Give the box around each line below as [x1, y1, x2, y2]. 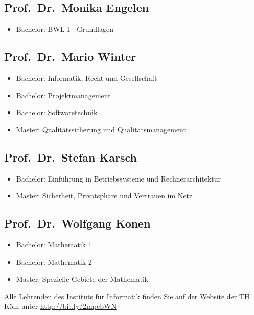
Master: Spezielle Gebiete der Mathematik [16, 274, 149, 284]
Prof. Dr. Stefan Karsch [4, 149, 137, 165]
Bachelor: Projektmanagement [16, 89, 111, 100]
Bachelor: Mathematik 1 [16, 239, 92, 250]
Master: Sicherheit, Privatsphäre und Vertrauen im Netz [16, 190, 193, 201]
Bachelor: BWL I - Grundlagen [16, 24, 113, 34]
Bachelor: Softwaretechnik [16, 107, 98, 118]
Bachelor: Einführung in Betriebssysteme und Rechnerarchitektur [16, 173, 221, 184]
